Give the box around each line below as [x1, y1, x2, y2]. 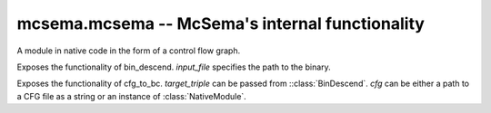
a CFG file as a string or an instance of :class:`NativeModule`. [16, 90, 247, 101]
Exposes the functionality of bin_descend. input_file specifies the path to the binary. [16, 61, 331, 72]
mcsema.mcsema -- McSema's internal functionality [16, 14, 425, 33]
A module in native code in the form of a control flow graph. [16, 45, 241, 56]
